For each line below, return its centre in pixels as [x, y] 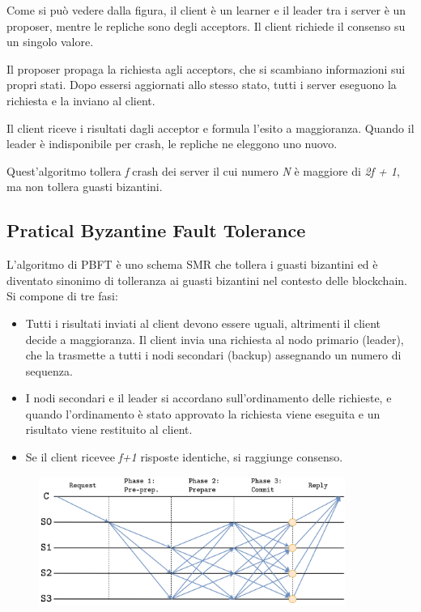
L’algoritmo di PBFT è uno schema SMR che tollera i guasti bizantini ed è [192, 264]
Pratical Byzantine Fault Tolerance [156, 230]
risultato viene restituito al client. [109, 429]
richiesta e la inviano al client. [81, 100]
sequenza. [49, 370]
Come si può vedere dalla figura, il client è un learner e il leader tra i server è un [206, 10]
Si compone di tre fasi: [62, 296]
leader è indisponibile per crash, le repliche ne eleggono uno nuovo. [172, 144]
